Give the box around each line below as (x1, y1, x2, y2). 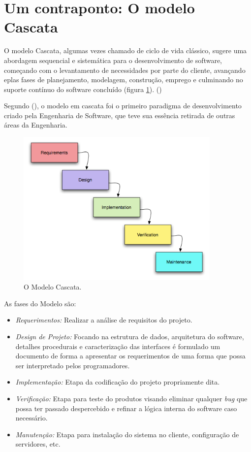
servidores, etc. (15, 439, 61, 449)
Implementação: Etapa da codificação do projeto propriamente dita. (15, 377, 220, 387)
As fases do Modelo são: (4, 298, 76, 308)
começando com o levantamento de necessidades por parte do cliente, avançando (4, 65, 246, 75)
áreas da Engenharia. (4, 120, 67, 130)
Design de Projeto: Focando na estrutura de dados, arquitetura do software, (15, 331, 244, 342)
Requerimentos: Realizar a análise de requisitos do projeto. (15, 315, 192, 325)
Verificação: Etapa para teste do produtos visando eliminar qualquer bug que (15, 393, 248, 403)
